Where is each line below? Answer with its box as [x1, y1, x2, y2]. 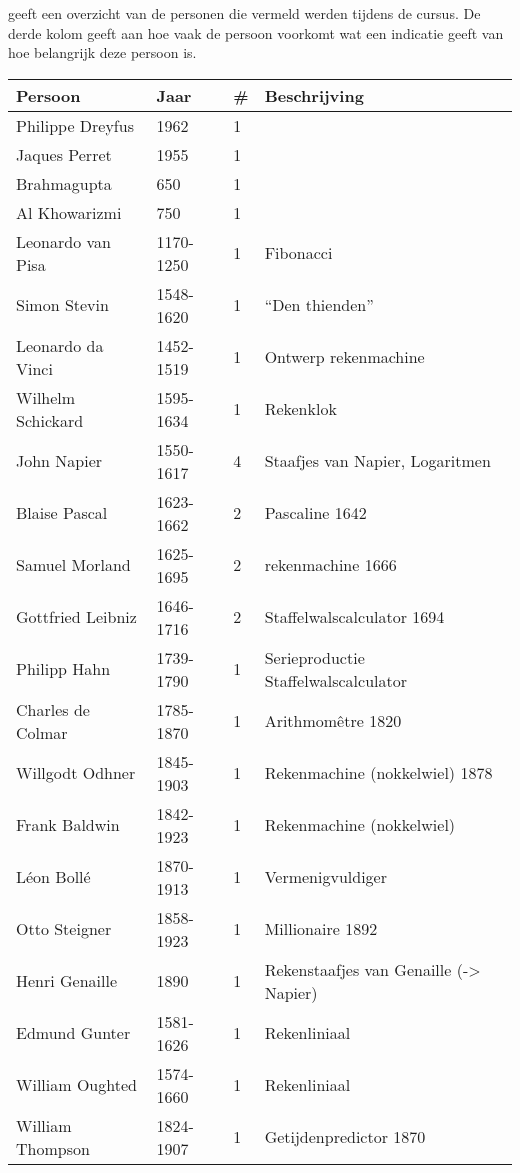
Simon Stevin [16, 293, 109, 317]
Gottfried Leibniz [16, 605, 137, 629]
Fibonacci [264, 241, 333, 265]
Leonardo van [16, 229, 111, 253]
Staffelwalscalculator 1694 [264, 605, 445, 629]
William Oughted [16, 1073, 137, 1097]
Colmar [16, 720, 68, 744]
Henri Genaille [16, 969, 118, 993]
